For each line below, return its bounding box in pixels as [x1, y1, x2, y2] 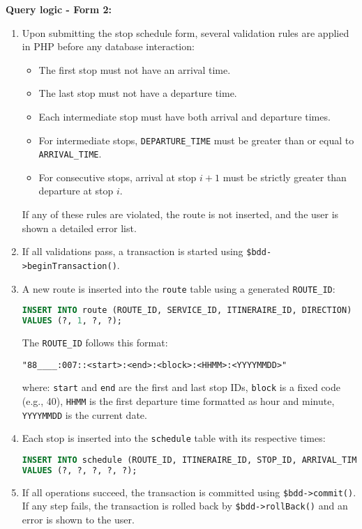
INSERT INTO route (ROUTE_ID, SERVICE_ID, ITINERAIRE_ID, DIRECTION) [22, 305, 352, 316]
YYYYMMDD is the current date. [22, 407, 147, 422]
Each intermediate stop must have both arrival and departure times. [38, 109, 331, 123]
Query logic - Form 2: [6, 2, 112, 16]
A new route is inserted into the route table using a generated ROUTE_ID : [22, 281, 335, 296]
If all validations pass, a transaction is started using [22, 244, 243, 259]
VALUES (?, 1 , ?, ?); [22, 316, 122, 326]
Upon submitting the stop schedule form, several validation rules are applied [22, 25, 349, 40]
